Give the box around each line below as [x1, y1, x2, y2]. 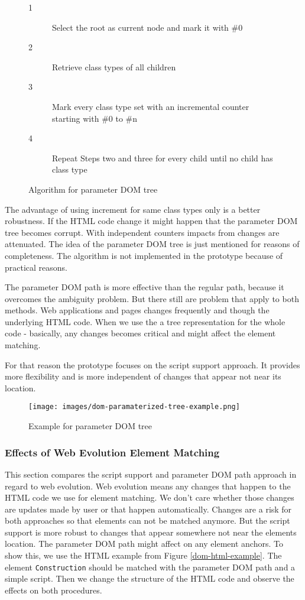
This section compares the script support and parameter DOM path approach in [5, 468, 297, 480]
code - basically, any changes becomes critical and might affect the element [5, 327, 276, 339]
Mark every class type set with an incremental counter [52, 100, 249, 112]
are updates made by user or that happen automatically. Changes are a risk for [5, 502, 292, 515]
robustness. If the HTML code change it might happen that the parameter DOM [5, 215, 298, 227]
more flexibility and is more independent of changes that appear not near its [5, 370, 281, 382]
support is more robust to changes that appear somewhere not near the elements [5, 526, 297, 538]
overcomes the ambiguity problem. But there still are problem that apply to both [5, 292, 299, 304]
